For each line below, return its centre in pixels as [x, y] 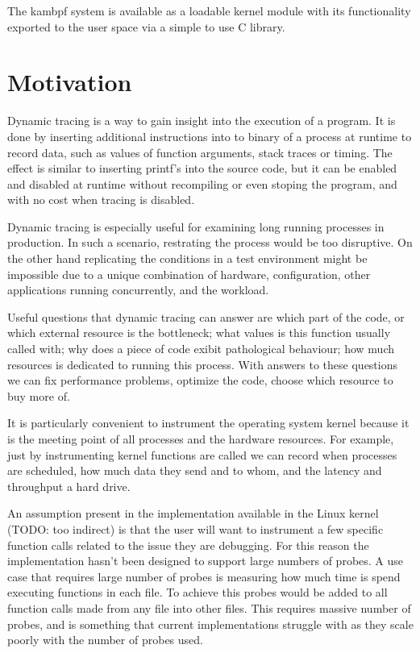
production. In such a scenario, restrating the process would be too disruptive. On [210, 242]
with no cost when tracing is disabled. [101, 200]
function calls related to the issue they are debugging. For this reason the [188, 545]
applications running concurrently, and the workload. [138, 290]
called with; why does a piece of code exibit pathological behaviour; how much [201, 349]
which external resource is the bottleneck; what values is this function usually [199, 333]
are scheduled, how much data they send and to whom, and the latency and [195, 470]
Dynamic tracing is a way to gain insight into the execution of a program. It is [202, 121]
